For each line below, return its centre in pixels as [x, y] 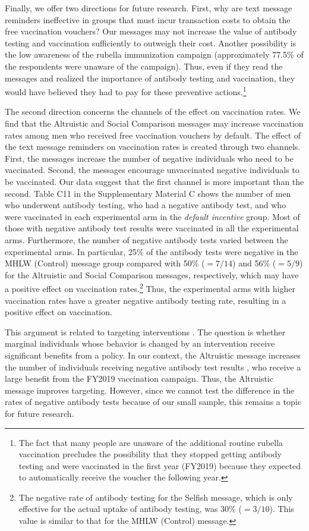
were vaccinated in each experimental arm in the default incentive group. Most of [152, 216]
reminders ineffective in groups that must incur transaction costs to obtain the [148, 19]
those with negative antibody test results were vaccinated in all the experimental [152, 228]
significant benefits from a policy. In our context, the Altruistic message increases [153, 355]
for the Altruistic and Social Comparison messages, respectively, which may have [152, 274]
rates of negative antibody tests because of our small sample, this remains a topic [153, 402]
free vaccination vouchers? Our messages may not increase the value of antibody [151, 31]
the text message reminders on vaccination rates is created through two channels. [153, 147]
